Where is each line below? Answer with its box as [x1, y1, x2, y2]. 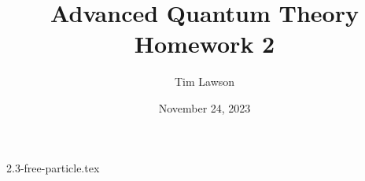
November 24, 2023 [158, 99, 251, 116]
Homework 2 [134, 28, 275, 60]
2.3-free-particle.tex [6, 159, 100, 175]
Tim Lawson [174, 73, 235, 90]
